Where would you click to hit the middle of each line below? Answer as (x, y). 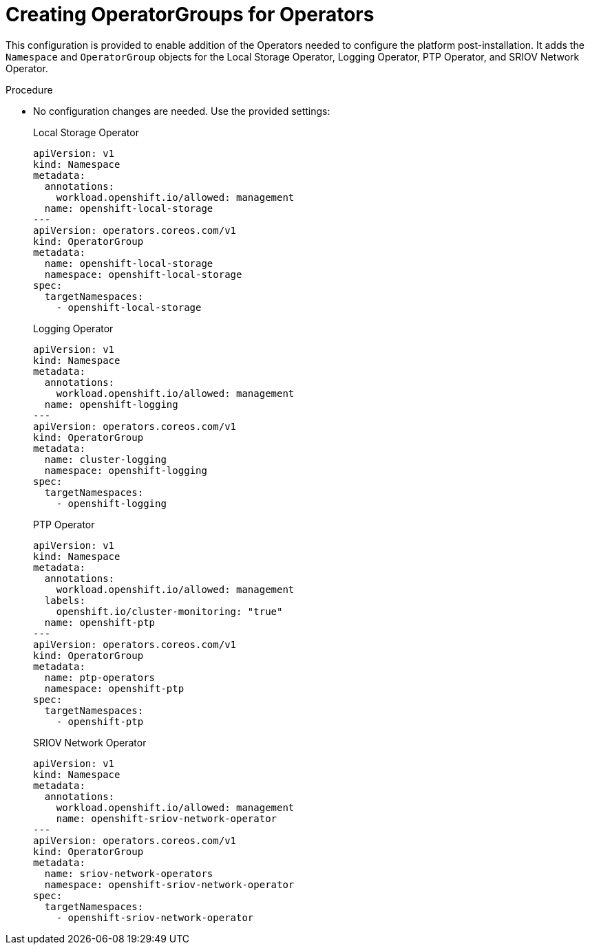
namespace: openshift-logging (126, 470)
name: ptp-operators (100, 677)
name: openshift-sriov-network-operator (167, 818)
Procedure (29, 89)
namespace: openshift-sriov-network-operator (169, 884)
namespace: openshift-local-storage (143, 274)
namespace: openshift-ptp (114, 688)
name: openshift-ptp (100, 622)
